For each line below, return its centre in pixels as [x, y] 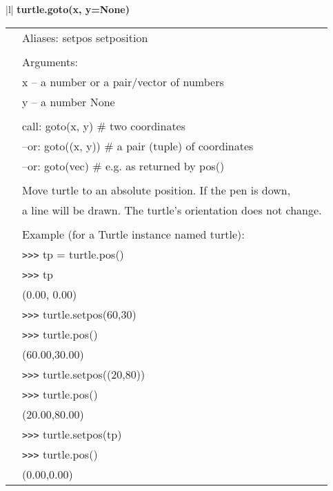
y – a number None [69, 101]
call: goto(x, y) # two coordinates [104, 126]
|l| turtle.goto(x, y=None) [68, 9]
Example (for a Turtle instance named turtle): [133, 234]
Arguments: [50, 61]
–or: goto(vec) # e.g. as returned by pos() [123, 166]
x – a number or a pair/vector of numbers [123, 81]
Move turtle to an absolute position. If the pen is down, [157, 190]
